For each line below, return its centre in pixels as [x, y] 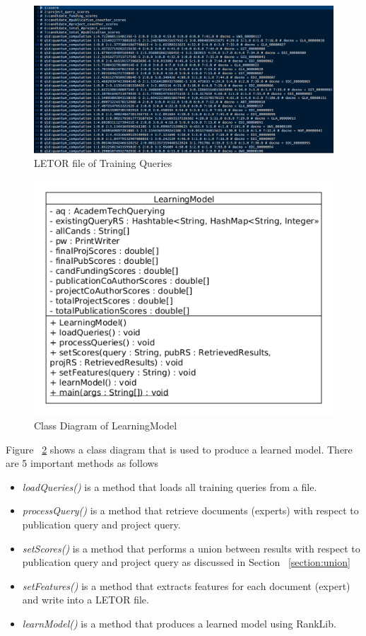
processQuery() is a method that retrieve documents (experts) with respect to [190, 510]
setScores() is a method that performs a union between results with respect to [191, 548]
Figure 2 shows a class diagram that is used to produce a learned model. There [179, 449]
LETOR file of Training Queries [103, 163]
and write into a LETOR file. [85, 600]
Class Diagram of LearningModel [106, 426]
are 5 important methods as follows [82, 463]
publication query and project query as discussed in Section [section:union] [186, 562]
